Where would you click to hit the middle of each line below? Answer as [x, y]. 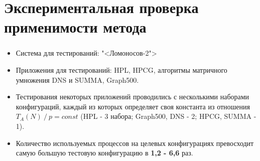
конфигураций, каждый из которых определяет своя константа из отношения [133, 106]
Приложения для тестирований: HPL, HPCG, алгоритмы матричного [121, 70]
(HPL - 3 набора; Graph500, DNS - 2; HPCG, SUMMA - [168, 116]
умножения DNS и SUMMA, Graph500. [77, 79]
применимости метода [75, 27]
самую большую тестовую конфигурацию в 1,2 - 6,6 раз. [104, 153]
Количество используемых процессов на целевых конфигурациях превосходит [135, 143]
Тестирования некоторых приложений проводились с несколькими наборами [133, 97]
